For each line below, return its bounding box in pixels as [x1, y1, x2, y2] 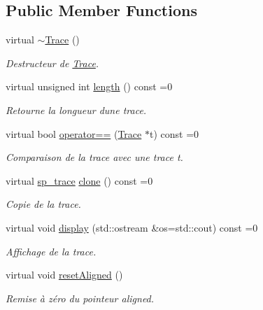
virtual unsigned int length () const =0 [6, 79, 173, 94]
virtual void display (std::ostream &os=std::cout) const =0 [6, 220, 258, 234]
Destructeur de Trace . [6, 55, 99, 70]
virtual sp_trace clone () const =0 [6, 173, 153, 188]
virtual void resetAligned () [6, 267, 123, 282]
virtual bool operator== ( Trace [6, 126, 142, 141]
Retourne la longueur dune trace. [6, 102, 147, 117]
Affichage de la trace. [6, 244, 97, 258]
